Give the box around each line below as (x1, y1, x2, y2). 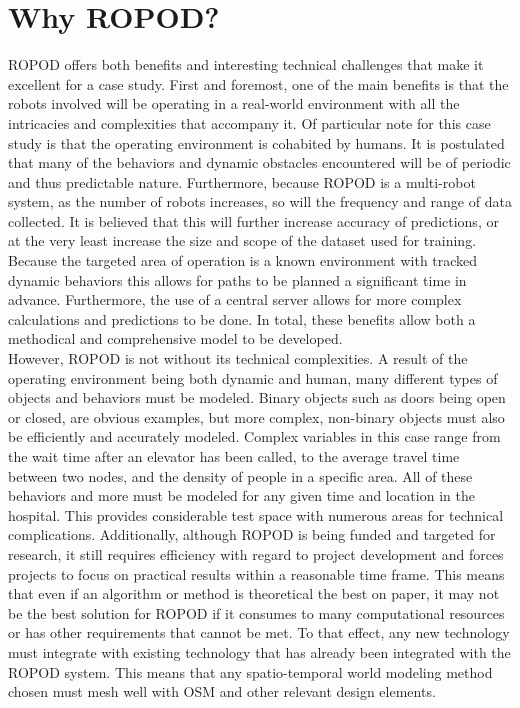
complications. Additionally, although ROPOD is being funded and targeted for (8, 524, 496, 545)
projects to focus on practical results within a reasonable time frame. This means (8, 563, 505, 584)
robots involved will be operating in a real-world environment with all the (8, 93, 460, 114)
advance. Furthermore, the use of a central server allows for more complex (8, 289, 462, 310)
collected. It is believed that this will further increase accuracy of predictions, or (8, 210, 499, 231)
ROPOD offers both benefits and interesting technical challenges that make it (8, 54, 484, 75)
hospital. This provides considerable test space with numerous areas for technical (8, 504, 504, 525)
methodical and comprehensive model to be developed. (8, 328, 343, 349)
